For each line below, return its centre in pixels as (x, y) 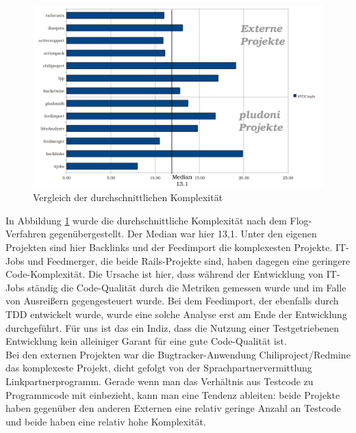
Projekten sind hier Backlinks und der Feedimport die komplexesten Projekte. (169, 247)
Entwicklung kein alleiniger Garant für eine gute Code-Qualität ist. (146, 341)
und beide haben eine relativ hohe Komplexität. (106, 421)
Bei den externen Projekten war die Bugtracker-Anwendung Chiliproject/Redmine (178, 354)
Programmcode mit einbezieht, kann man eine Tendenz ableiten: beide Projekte (173, 394)
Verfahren (26, 234)
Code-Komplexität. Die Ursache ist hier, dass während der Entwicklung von (165, 274)
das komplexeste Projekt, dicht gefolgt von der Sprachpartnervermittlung (159, 368)
